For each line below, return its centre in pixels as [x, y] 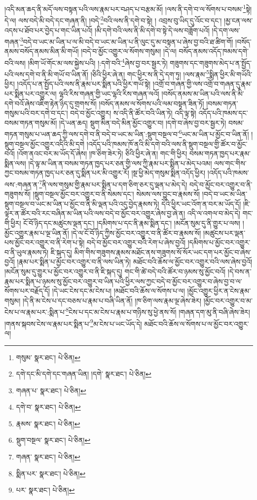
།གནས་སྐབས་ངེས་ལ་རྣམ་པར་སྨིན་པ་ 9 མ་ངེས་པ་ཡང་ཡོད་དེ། [73, 323]
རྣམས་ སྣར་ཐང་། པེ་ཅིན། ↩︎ [48, 423]
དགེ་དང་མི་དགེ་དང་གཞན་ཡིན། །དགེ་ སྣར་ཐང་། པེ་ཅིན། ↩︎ [84, 374]
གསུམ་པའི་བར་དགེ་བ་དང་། [36, 113]
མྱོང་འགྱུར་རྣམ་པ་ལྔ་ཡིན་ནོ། [37, 232]
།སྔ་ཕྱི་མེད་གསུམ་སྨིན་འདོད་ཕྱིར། [168, 173]
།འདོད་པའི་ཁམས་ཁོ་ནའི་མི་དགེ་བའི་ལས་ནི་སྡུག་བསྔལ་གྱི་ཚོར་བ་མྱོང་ [167, 144]
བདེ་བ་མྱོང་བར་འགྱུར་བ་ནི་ [221, 184]
